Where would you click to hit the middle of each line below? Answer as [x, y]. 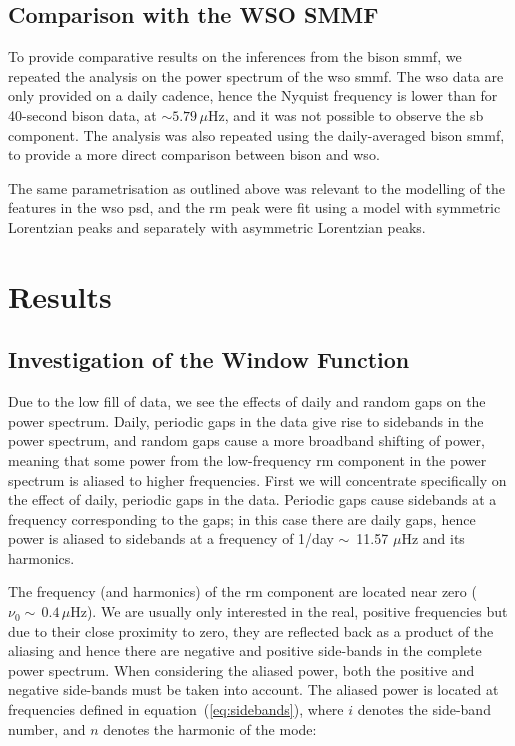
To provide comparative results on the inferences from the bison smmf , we [235, 56]
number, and [47, 728]
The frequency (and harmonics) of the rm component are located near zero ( [242, 591]
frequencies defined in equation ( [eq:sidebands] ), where [176, 709]
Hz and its [433, 538]
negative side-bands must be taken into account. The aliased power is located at [253, 689]
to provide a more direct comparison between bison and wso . [194, 154]
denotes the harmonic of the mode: [210, 728]
